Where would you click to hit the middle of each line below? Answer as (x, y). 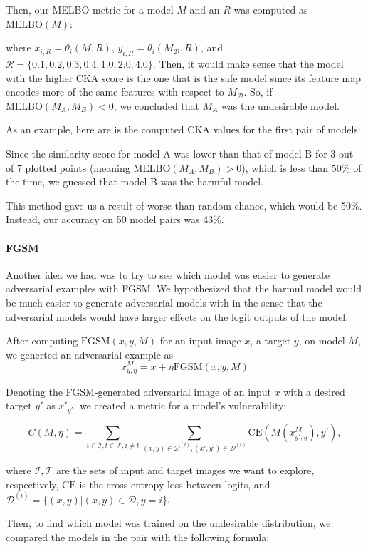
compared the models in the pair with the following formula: (138, 537)
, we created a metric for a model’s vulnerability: (180, 405)
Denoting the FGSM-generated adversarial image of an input (138, 391)
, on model (322, 340)
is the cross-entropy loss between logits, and (175, 484)
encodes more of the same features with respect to (115, 92)
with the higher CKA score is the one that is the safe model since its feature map (184, 77)
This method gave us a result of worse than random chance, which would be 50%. (184, 205)
